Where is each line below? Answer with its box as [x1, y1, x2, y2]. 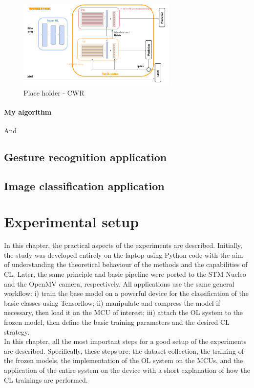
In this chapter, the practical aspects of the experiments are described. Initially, [4, 240, 242, 250]
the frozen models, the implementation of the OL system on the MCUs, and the [4, 355, 243, 365]
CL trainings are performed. [4, 374, 88, 385]
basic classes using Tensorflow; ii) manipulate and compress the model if [4, 297, 220, 308]
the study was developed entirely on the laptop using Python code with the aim [4, 249, 243, 260]
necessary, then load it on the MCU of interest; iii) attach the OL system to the [4, 307, 243, 317]
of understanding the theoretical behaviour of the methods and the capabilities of [4, 259, 248, 269]
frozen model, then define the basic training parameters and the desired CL [4, 316, 230, 327]
